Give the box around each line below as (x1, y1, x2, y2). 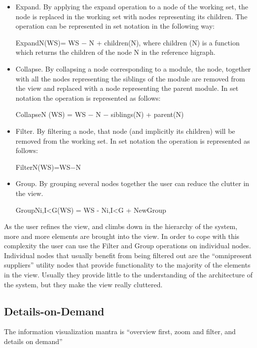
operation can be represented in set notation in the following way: (15, 21, 215, 31)
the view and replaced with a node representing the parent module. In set (15, 83, 239, 93)
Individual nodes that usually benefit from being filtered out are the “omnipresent (4, 250, 252, 260)
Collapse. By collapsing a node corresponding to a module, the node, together (15, 63, 251, 74)
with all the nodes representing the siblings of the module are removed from (15, 73, 245, 83)
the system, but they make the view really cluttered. (4, 279, 163, 289)
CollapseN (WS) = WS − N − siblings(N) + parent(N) (15, 109, 184, 119)
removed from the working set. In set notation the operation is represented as (15, 135, 250, 146)
